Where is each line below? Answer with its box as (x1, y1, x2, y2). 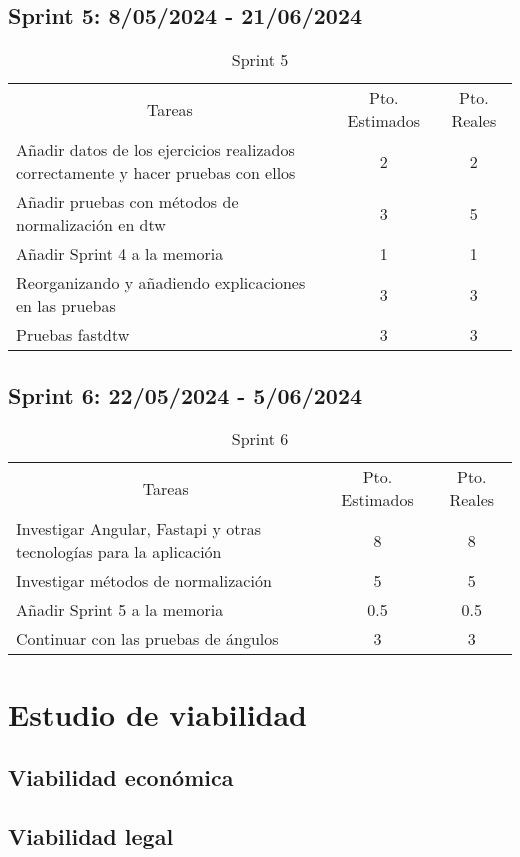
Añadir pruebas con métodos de (16, 190, 239, 214)
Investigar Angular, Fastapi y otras (16, 517, 262, 541)
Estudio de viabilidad (8, 693, 308, 734)
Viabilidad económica (8, 762, 234, 793)
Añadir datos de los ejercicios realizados (16, 138, 295, 162)
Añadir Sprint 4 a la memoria (16, 242, 224, 266)
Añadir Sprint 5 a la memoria (16, 598, 224, 622)
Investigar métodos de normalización (16, 569, 272, 593)
